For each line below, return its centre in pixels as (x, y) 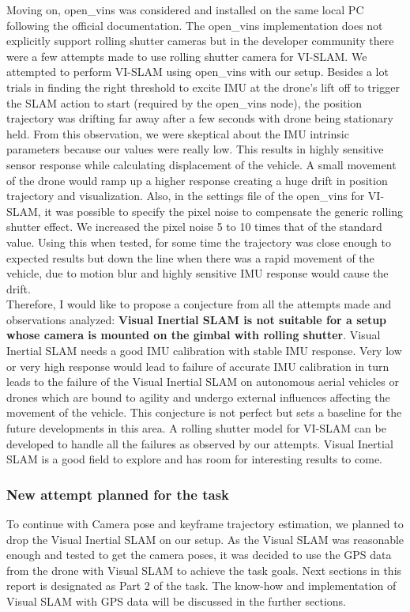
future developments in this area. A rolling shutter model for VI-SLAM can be (196, 428)
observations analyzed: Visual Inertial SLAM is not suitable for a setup (197, 319)
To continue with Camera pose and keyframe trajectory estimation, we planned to (205, 524)
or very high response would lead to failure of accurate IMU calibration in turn (198, 366)
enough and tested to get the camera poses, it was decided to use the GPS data (199, 555)
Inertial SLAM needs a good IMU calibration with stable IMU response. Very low (204, 351)
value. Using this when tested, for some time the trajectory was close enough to (199, 242)
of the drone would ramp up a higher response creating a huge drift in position (197, 180)
